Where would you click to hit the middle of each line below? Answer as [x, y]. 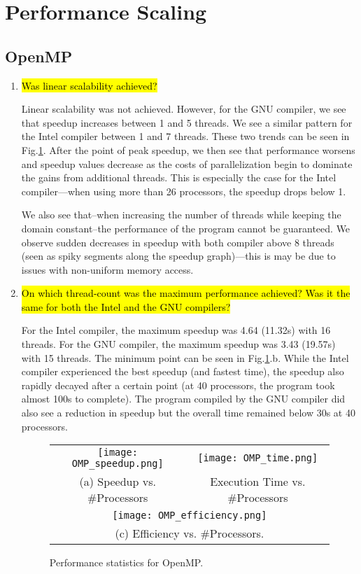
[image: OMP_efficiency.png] [190, 516]
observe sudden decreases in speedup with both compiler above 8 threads [178, 242]
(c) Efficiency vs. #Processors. [190, 533]
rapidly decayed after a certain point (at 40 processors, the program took [178, 385]
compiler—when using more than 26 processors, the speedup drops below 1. [184, 191]
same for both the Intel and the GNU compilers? [126, 306]
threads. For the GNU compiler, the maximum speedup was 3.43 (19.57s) [178, 344]
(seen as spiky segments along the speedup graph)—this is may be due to [178, 256]
